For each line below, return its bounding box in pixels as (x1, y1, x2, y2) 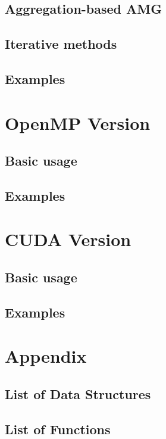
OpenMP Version (5, 110, 151, 135)
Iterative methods (5, 35, 117, 53)
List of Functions (5, 419, 111, 438)
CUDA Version (5, 227, 131, 251)
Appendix (5, 344, 87, 368)
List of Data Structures (5, 384, 151, 403)
